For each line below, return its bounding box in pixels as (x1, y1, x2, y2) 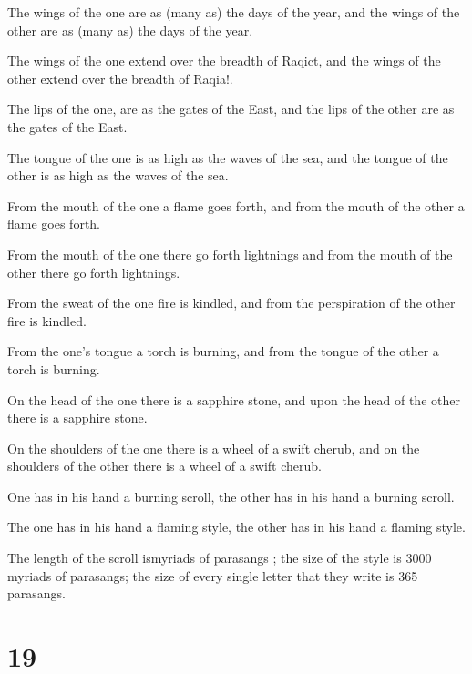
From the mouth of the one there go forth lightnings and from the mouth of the (7, 244, 453, 263)
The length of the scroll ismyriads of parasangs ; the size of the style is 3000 (7, 548, 432, 567)
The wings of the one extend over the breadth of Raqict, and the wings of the (7, 51, 441, 70)
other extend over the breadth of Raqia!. (7, 68, 233, 87)
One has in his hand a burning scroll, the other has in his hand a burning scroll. (7, 486, 455, 505)
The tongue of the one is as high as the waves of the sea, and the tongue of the (7, 148, 448, 167)
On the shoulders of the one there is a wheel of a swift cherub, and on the (7, 438, 420, 457)
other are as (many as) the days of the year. (7, 20, 253, 39)
